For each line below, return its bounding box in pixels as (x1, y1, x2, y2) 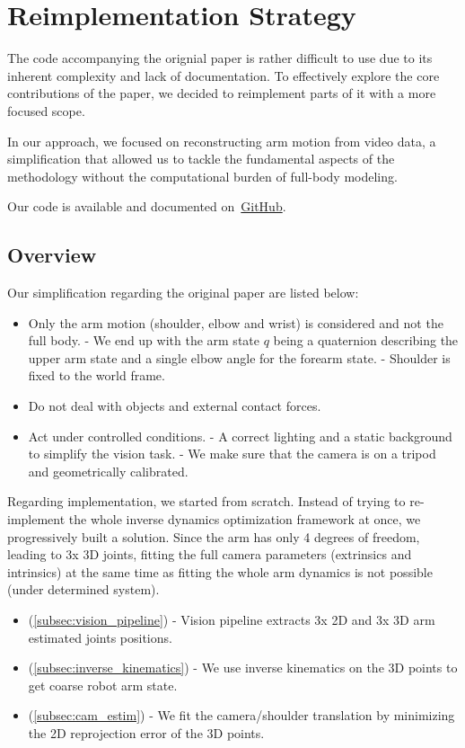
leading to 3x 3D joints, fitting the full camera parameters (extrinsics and (7, 545, 412, 564)
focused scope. (7, 101, 85, 120)
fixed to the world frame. (28, 366, 165, 385)
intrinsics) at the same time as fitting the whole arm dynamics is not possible (7, 562, 433, 581)
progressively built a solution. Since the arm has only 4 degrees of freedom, (7, 527, 420, 546)
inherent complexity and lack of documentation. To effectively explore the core (7, 66, 440, 85)
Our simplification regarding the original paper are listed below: (7, 283, 359, 302)
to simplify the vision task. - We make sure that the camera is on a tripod (28, 444, 436, 463)
